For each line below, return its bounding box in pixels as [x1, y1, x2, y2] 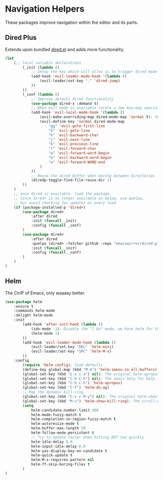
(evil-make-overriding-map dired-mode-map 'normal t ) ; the [39, 115, 162, 120]
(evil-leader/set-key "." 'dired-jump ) [39, 79, 120, 84]
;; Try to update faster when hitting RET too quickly [31, 435, 145, 440]
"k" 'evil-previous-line [48, 142, 98, 147]
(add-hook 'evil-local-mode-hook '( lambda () [31, 110, 125, 115]
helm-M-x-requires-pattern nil [31, 458, 95, 463]
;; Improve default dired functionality [31, 96, 114, 102]
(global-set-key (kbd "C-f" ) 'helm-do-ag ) [22, 385, 110, 390]
